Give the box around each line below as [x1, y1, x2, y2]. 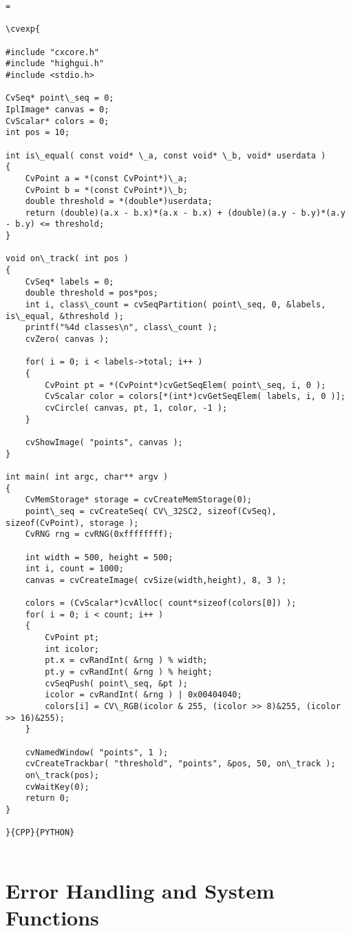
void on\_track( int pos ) [6, 254, 129, 264]
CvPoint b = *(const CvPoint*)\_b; [25, 185, 188, 195]
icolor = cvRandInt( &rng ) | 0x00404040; [45, 690, 242, 700]
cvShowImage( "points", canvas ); [25, 437, 183, 447]
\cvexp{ [6, 24, 41, 34]
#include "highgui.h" [6, 59, 105, 69]
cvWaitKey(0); [25, 781, 89, 792]
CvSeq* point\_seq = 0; [6, 93, 114, 103]
